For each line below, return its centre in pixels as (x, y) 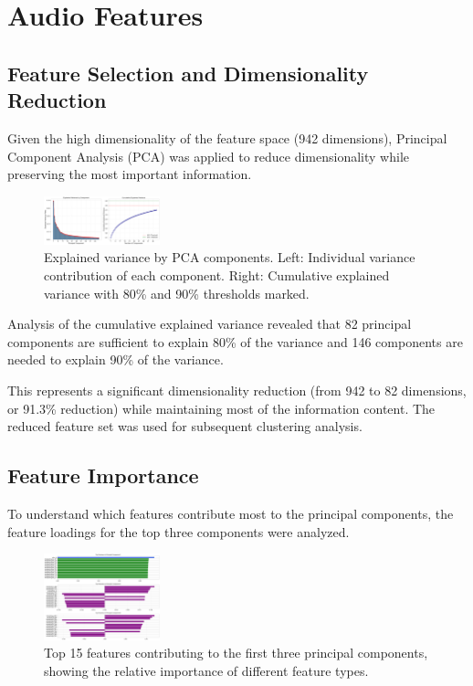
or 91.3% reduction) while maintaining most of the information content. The (221, 408)
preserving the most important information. (130, 174)
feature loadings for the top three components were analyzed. (179, 531)
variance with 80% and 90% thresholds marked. (177, 293)
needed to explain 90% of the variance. (116, 359)
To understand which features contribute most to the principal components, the (231, 513)
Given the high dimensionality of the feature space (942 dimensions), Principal (227, 137)
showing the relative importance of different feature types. (206, 671)
